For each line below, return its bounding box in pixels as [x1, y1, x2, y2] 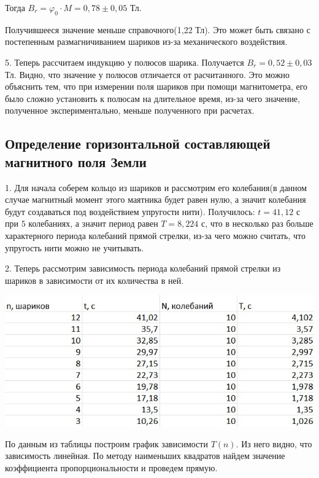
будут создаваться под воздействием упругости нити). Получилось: [5, 205, 255, 217]
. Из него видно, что [236, 437, 312, 450]
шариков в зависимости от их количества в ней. [5, 273, 184, 286]
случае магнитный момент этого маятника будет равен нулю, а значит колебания [5, 193, 306, 206]
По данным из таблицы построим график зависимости [5, 437, 208, 450]
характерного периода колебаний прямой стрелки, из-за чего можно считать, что [5, 229, 306, 241]
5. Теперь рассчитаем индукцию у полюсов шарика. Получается [5, 55, 244, 68]
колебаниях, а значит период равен [28, 217, 158, 230]
